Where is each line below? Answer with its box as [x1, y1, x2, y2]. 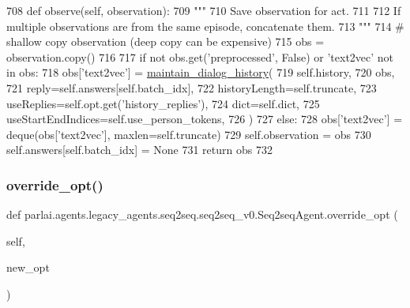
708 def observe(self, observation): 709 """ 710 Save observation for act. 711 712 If [6, 2, 401, 18]
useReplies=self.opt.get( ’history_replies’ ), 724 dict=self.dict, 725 [6, 95, 320, 111]
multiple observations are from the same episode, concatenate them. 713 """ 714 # [6, 17, 404, 34]
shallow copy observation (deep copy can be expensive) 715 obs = [6, 33, 325, 50]
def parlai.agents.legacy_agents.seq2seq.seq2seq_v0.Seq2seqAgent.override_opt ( [6, 206, 398, 223]
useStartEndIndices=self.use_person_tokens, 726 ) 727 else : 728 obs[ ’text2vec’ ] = [6, 111, 403, 127]
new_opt [6, 259, 50, 276]
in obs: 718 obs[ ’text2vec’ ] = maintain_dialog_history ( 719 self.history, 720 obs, [6, 64, 395, 81]
